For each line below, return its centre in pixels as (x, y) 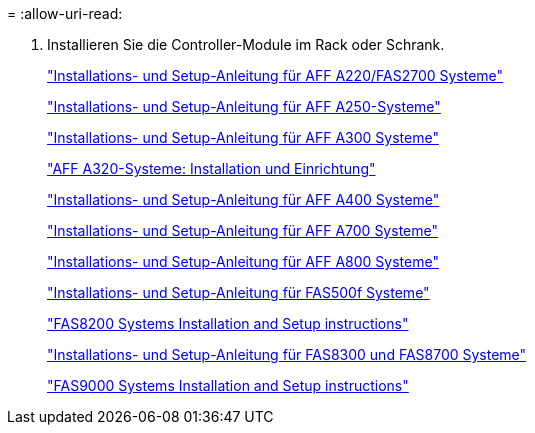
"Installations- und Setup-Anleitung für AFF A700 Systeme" (242, 230)
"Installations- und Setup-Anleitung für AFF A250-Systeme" (244, 106)
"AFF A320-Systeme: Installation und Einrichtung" (211, 168)
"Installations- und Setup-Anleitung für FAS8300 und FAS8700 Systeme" (287, 354)
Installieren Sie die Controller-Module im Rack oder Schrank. (246, 44)
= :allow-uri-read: (65, 13)
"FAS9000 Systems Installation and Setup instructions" (228, 385)
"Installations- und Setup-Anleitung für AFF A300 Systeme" (243, 137)
